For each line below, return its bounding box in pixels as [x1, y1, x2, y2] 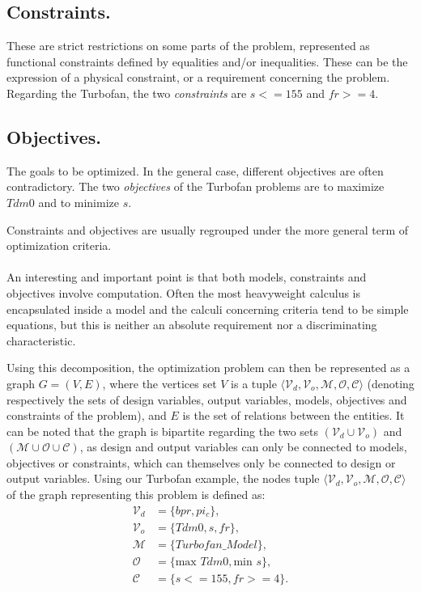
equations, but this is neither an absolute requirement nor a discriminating [6, 316, 377, 333]
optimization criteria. [6, 237, 112, 254]
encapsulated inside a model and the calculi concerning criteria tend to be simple [6, 300, 409, 317]
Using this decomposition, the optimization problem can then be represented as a [6, 359, 410, 376]
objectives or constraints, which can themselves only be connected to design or [6, 454, 396, 471]
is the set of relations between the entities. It [182, 407, 405, 424]
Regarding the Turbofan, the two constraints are [6, 84, 247, 101]
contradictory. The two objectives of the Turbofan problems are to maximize [6, 178, 385, 195]
